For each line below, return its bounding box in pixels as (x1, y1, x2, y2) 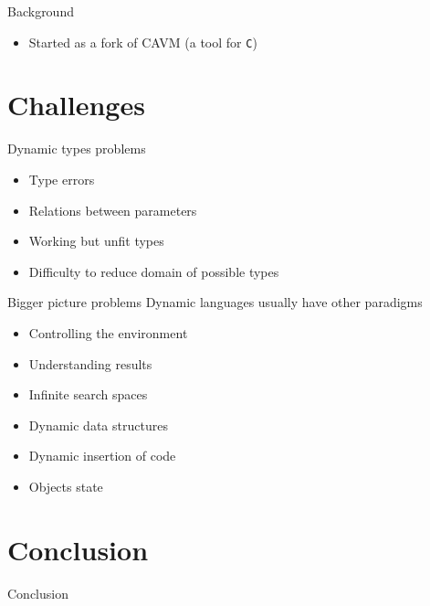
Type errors (28, 169, 95, 188)
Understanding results (28, 354, 152, 373)
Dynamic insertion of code (28, 446, 176, 465)
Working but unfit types (28, 231, 164, 250)
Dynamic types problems (7, 139, 146, 158)
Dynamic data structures (28, 415, 168, 434)
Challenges (7, 86, 145, 123)
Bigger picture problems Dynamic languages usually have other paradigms (7, 292, 423, 312)
